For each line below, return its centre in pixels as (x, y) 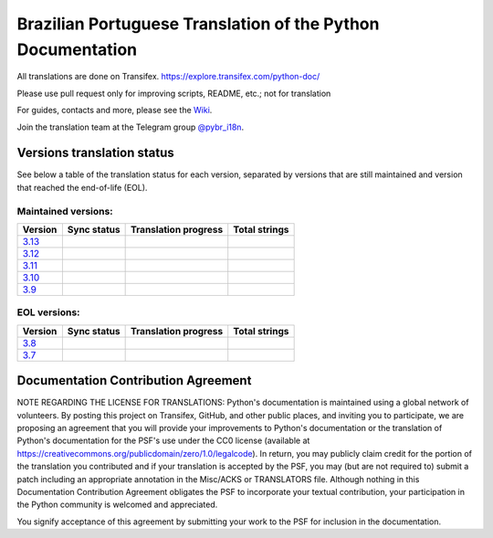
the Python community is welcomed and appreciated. (117, 505)
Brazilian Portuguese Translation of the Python (198, 24)
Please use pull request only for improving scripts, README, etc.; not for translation (174, 93)
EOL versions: (49, 312)
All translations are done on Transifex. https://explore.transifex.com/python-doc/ (168, 77)
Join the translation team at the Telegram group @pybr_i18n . (131, 127)
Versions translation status (96, 153)
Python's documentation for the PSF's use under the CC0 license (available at (163, 441)
